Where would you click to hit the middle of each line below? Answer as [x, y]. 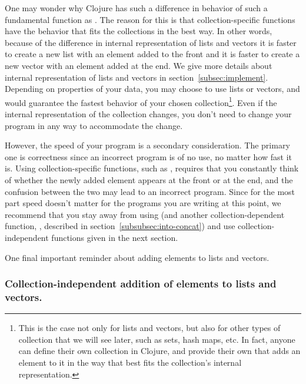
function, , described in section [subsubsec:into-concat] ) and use [120, 226]
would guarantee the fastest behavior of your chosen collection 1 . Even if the [141, 101]
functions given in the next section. [115, 237]
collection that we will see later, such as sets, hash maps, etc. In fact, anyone [157, 339]
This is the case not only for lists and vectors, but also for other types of [149, 328]
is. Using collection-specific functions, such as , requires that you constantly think [152, 168]
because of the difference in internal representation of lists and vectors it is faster [151, 42]
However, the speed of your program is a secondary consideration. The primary [147, 145]
